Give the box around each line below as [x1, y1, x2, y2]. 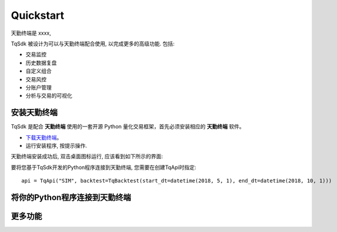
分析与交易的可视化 [25, 92, 72, 100]
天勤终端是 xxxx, [11, 29, 51, 37]
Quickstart [11, 9, 65, 22]
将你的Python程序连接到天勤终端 [11, 192, 131, 203]
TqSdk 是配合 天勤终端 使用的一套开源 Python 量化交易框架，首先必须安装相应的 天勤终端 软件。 [11, 123, 245, 130]
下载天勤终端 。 [25, 134, 62, 141]
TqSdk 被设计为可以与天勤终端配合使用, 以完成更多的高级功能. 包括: [11, 40, 175, 47]
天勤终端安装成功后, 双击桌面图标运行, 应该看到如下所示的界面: [11, 153, 163, 160]
